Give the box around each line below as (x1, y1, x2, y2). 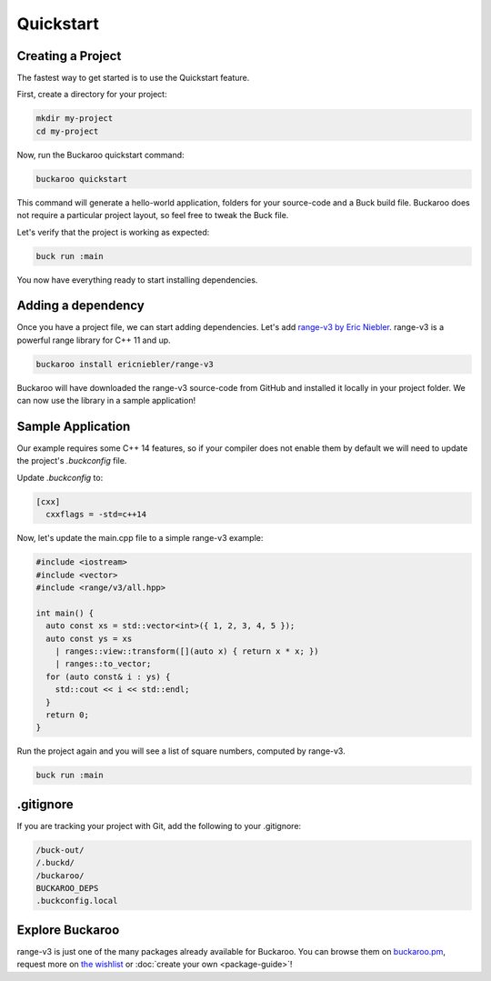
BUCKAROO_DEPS (35, 883, 99, 893)
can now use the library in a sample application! (16, 395, 195, 406)
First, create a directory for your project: (16, 89, 167, 100)
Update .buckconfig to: (16, 472, 104, 483)
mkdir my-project (35, 114, 114, 124)
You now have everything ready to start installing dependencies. (16, 274, 258, 285)
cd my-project (35, 125, 99, 136)
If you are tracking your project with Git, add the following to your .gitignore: (16, 820, 302, 831)
